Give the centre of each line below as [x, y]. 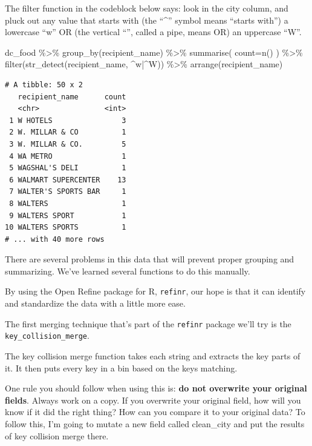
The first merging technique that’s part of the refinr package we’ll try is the [148, 323]
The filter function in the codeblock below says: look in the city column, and [147, 8]
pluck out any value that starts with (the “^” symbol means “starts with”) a [147, 20]
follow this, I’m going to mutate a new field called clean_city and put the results [155, 424]
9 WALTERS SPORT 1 [68, 215]
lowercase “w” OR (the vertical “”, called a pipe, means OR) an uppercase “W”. [153, 32]
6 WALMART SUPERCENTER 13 [68, 180]
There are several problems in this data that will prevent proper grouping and [150, 259]
